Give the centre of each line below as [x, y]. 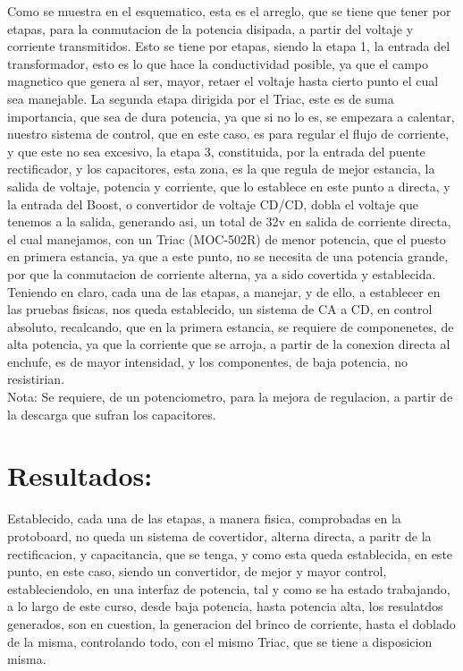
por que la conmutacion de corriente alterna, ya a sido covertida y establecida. [222, 273]
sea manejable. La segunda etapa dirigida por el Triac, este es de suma [201, 98]
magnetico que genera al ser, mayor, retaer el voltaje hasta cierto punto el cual [223, 81]
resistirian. [36, 379]
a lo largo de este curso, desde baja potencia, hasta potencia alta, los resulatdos [225, 606]
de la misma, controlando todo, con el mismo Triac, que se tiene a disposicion [220, 641]
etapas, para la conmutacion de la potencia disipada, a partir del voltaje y [210, 28]
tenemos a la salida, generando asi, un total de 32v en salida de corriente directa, [229, 221]
